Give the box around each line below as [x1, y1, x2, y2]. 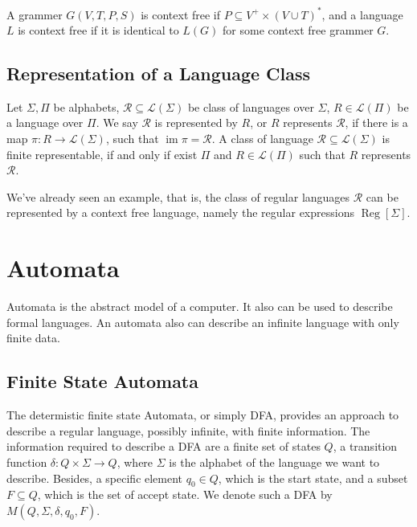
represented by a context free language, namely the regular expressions [6, 204, 354, 221]
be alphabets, [53, 98, 120, 115]
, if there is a [345, 114, 408, 131]
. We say [96, 114, 138, 131]
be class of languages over [187, 98, 314, 115]
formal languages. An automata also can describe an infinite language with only [6, 313, 399, 330]
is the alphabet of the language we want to [169, 453, 380, 470]
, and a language [321, 6, 403, 22]
